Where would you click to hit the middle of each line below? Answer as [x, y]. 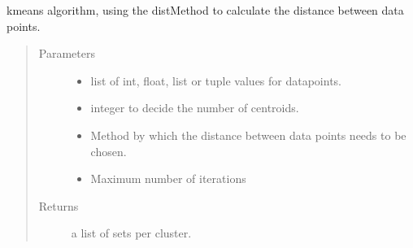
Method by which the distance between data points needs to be [248, 135]
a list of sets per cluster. [131, 233]
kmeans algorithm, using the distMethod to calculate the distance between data [205, 10]
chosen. [109, 151]
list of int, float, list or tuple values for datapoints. [216, 80]
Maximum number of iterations [168, 178]
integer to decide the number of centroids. [195, 108]
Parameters [67, 53]
